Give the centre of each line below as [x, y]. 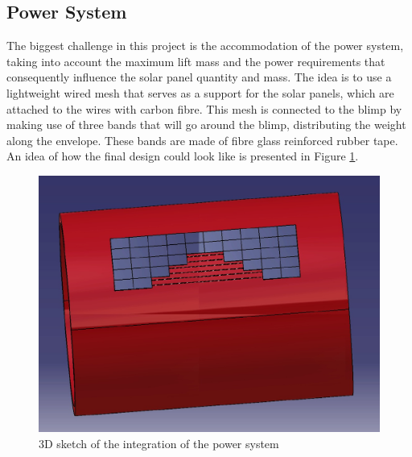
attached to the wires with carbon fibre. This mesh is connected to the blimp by [204, 108]
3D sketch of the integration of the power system [159, 443]
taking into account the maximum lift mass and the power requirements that [196, 61]
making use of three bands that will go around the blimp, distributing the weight [206, 125]
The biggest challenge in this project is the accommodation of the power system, [205, 46]
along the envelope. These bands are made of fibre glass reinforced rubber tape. [202, 140]
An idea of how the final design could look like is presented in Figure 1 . [183, 156]
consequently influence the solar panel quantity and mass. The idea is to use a [199, 77]
